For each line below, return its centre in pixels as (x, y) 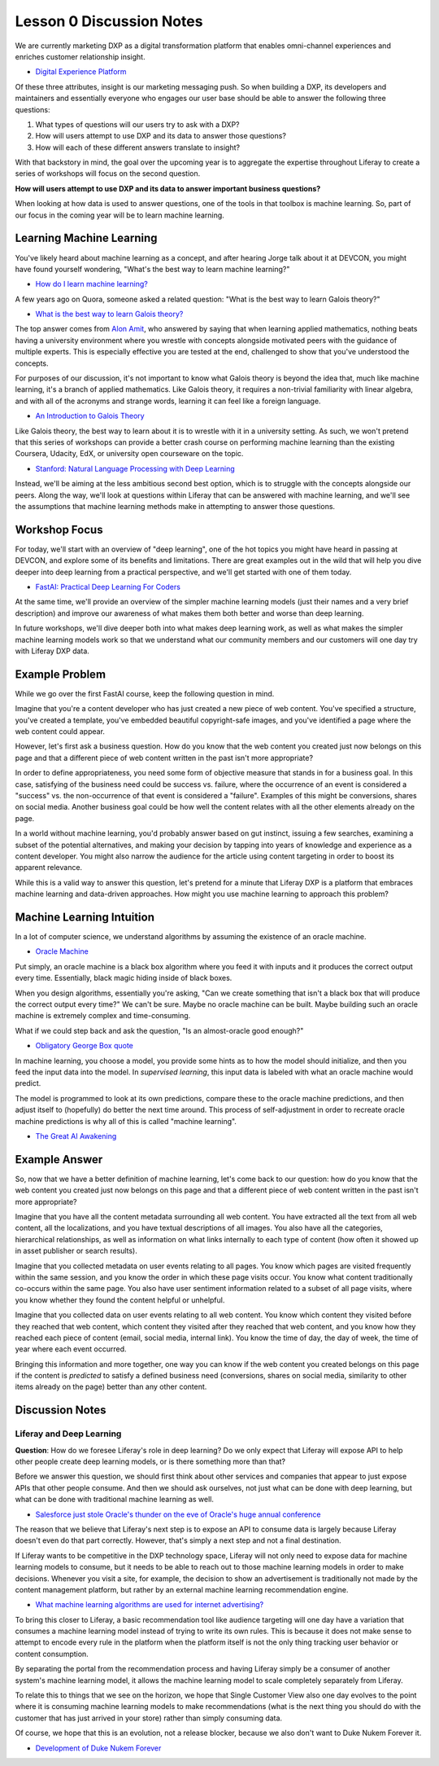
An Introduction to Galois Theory (90, 416)
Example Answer (59, 1160)
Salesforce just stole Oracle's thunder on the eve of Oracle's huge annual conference (178, 1514)
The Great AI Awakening (76, 1136)
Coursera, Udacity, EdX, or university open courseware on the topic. (129, 454)
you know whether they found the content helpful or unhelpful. (120, 1300)
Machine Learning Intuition (85, 917)
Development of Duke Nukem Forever (98, 1748)
